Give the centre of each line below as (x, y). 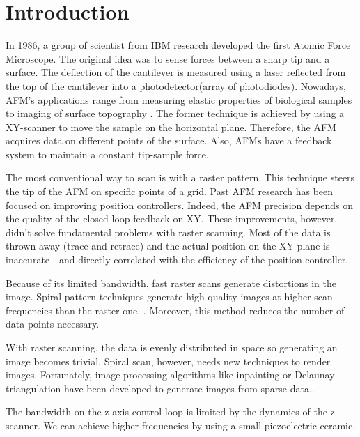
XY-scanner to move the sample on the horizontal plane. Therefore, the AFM (171, 127)
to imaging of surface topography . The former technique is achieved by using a (175, 113)
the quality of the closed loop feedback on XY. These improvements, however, (172, 219)
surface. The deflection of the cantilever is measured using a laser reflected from (176, 72)
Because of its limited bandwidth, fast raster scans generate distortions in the (171, 283)
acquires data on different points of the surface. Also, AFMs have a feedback (169, 140)
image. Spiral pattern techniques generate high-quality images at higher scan (169, 297)
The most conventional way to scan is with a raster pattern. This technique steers (180, 177)
